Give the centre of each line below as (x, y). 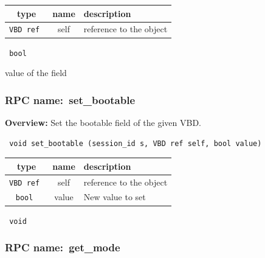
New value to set (115, 197)
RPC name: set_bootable (70, 99)
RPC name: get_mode (63, 247)
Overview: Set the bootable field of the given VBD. (103, 122)
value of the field (36, 73)
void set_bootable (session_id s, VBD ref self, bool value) (136, 143)
